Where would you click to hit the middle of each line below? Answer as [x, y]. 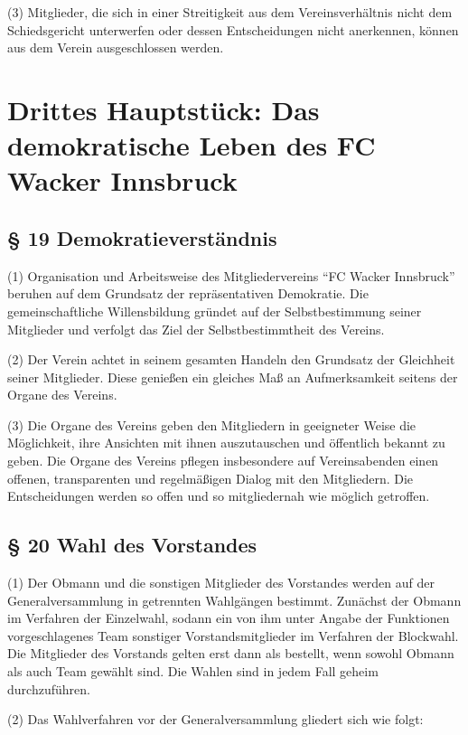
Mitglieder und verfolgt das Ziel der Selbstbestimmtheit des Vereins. [196, 329]
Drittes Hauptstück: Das [164, 109]
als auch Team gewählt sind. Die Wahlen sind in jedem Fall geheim [193, 671]
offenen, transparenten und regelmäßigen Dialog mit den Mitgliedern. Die [211, 478]
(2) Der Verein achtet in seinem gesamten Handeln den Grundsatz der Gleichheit [231, 359]
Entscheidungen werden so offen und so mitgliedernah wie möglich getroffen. [219, 496]
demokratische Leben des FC [192, 145]
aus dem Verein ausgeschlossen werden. [116, 47]
